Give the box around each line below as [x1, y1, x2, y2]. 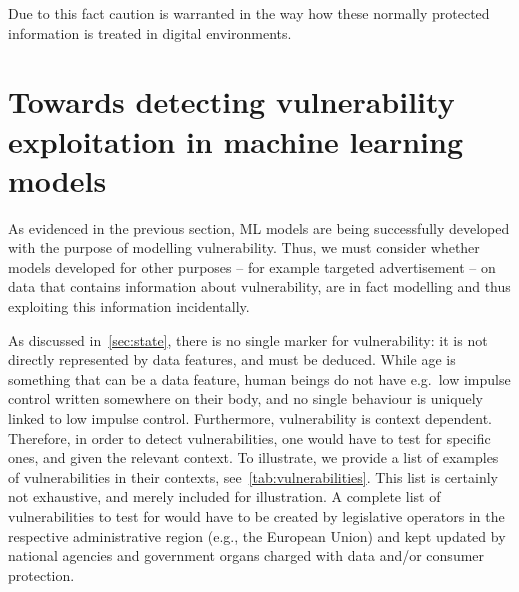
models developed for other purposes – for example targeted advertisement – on [8, 256, 496, 277]
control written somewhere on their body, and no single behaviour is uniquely [8, 388, 483, 409]
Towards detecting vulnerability [8, 81, 455, 122]
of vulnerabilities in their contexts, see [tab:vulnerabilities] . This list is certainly [8, 466, 498, 487]
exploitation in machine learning [8, 120, 464, 161]
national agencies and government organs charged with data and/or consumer [8, 545, 485, 566]
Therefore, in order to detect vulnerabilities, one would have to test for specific [8, 427, 491, 448]
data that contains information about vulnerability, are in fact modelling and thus [8, 276, 511, 297]
